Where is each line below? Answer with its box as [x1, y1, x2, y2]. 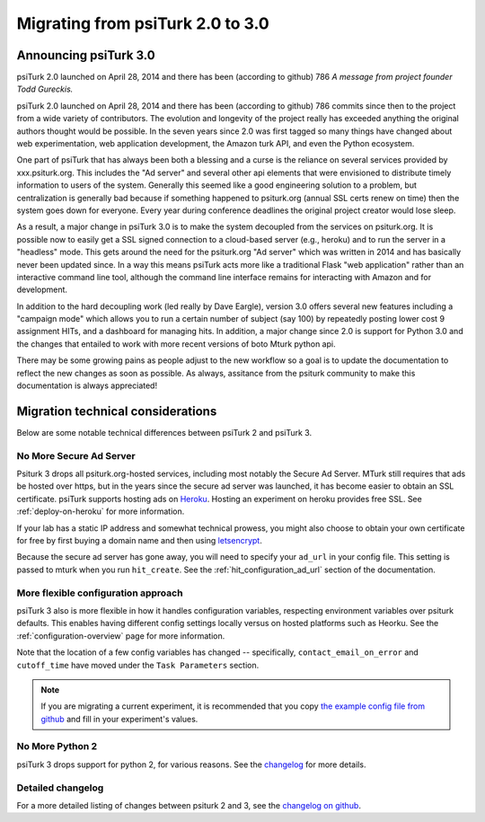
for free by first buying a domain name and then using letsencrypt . [16, 535, 262, 546]
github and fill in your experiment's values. [40, 713, 198, 724]
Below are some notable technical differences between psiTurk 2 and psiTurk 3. [16, 427, 313, 438]
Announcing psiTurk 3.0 [16, 48, 156, 63]
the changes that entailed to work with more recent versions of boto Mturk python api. [16, 338, 336, 349]
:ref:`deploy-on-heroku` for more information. [16, 506, 185, 517]
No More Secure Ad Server [16, 449, 137, 462]
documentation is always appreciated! [16, 380, 157, 391]
